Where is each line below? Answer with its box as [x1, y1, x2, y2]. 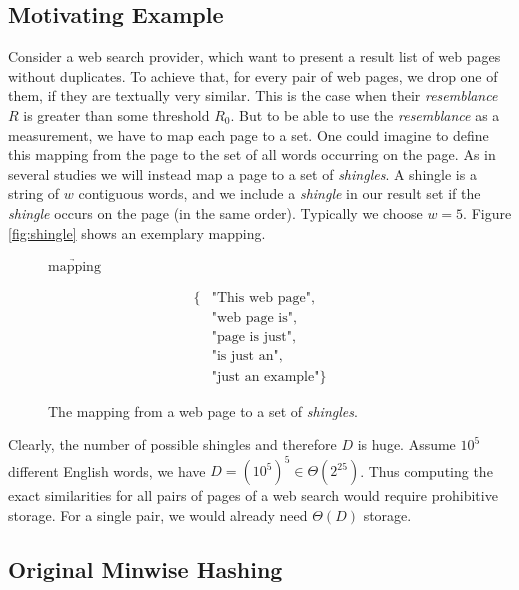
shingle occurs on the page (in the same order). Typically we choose [8, 202, 423, 223]
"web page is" [211, 311, 294, 326]
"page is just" [211, 330, 292, 345]
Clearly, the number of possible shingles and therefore [8, 434, 337, 455]
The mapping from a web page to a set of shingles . [48, 400, 358, 421]
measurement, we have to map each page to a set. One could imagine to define [8, 124, 489, 145]
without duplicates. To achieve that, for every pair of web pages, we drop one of [8, 65, 498, 86]
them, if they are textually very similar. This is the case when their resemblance [8, 85, 498, 106]
